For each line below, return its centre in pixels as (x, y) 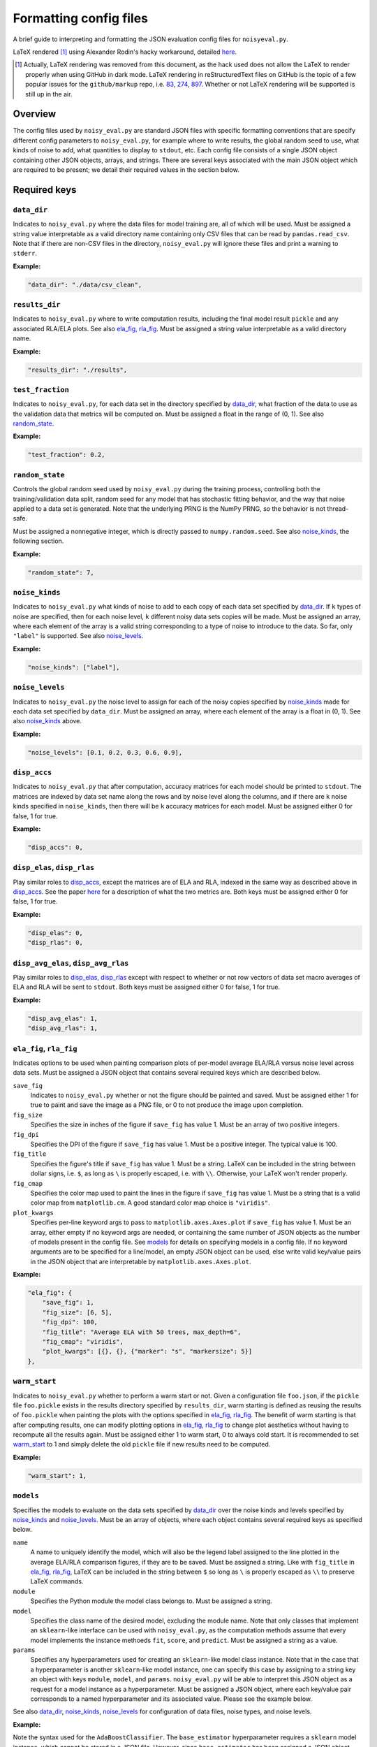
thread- (338, 508)
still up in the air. (49, 94)
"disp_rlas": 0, (56, 943)
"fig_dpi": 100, (70, 1322)
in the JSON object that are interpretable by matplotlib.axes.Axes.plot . (141, 1261)
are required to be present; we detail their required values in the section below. (126, 169)
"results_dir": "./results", (77, 370)
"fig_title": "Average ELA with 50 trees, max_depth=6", (142, 1332)
